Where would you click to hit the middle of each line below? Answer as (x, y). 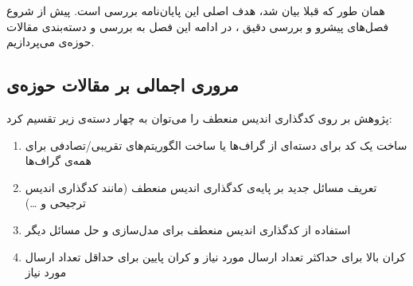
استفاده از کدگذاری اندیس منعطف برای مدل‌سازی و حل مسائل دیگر (188, 229)
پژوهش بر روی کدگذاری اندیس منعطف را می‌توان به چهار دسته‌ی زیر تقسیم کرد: (199, 118)
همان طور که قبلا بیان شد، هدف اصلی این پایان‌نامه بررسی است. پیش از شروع (196, 10)
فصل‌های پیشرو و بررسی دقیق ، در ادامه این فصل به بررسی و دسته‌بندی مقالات (198, 26)
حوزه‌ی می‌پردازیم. (51, 42)
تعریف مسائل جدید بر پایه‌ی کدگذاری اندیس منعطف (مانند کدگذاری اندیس (201, 187)
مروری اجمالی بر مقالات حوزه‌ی (123, 85)
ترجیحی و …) (55, 203)
